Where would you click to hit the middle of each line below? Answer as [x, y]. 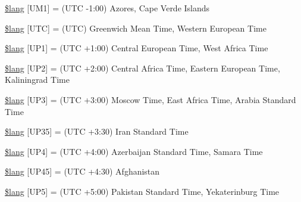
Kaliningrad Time [37, 80]
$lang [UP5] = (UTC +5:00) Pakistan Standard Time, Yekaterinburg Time [142, 191]
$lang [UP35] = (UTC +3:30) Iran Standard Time [97, 131]
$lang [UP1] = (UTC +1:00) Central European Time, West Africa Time [137, 48]
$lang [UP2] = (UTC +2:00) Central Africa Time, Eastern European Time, [142, 68]
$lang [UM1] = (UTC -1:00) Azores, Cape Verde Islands [107, 8]
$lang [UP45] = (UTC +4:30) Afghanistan [82, 171]
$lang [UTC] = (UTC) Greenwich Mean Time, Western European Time [136, 28]
